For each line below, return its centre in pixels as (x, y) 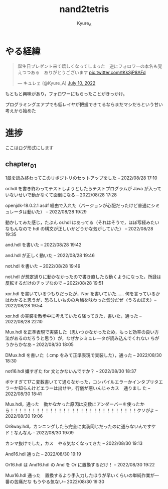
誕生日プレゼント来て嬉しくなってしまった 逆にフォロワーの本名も (88, 66)
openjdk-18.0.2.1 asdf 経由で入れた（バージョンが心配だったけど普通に (78, 206)
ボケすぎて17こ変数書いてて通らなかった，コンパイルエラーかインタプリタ (82, 382)
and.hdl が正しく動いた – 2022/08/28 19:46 (50, 256)
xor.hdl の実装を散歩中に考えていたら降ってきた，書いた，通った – (73, 316)
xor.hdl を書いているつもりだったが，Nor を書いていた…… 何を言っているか (83, 294)
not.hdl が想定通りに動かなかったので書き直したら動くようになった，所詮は (83, 277)
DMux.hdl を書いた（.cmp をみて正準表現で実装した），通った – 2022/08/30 (83, 355)
